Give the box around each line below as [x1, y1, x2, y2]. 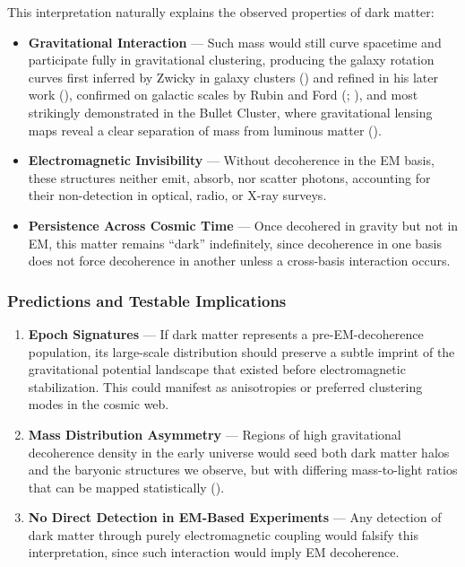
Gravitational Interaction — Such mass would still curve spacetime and [28, 32, 442, 51]
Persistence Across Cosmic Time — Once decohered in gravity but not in [28, 215, 459, 234]
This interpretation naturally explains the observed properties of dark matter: [7, 3, 435, 21]
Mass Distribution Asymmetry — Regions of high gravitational [28, 424, 401, 443]
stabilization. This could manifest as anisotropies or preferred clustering [28, 377, 423, 396]
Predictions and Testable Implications [7, 289, 287, 311]
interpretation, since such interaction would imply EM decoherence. [28, 543, 400, 562]
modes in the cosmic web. [28, 395, 169, 414]
